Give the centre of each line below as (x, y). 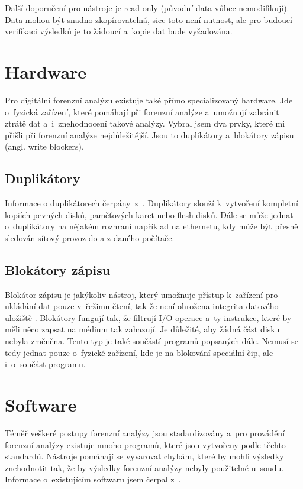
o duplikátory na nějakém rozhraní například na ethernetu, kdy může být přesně (151, 226)
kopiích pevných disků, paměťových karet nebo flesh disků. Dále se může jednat (149, 214)
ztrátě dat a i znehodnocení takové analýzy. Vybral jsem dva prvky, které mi (145, 123)
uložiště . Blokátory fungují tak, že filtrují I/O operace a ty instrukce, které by (148, 317)
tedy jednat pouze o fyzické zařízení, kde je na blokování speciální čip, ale (139, 352)
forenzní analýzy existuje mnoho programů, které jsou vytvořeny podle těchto (145, 444)
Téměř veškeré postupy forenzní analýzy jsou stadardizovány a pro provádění (145, 433)
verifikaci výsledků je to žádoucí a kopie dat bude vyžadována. (119, 31)
